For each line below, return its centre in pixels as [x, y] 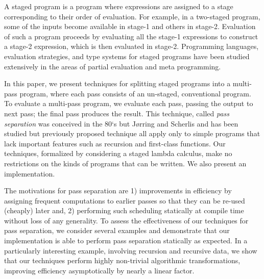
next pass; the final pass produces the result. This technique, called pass [117, 113]
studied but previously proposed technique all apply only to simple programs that [132, 133]
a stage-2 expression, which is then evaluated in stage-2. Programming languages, [131, 46]
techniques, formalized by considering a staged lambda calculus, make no [118, 153]
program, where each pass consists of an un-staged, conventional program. [135, 93]
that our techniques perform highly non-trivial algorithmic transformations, [122, 260]
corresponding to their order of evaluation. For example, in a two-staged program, [132, 16]
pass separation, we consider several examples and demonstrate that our [117, 230]
